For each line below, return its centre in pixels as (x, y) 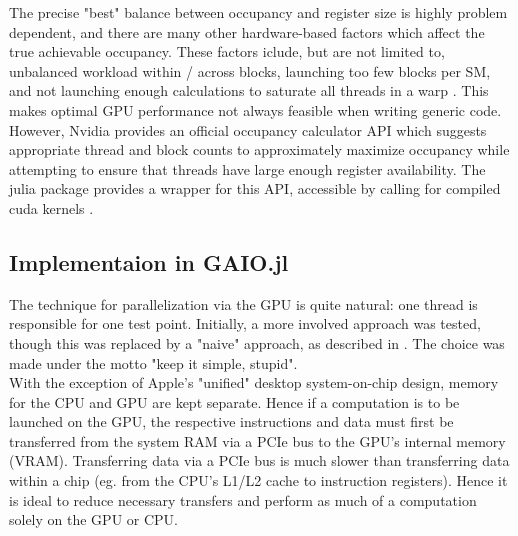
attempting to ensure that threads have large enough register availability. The (247, 168)
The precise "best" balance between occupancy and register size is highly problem (258, 12)
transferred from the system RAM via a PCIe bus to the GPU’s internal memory (257, 440)
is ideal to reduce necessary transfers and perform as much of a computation (243, 499)
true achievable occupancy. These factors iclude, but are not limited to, (227, 51)
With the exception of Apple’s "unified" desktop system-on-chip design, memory (254, 382)
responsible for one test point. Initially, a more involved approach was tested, (245, 323)
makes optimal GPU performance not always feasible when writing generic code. (255, 109)
